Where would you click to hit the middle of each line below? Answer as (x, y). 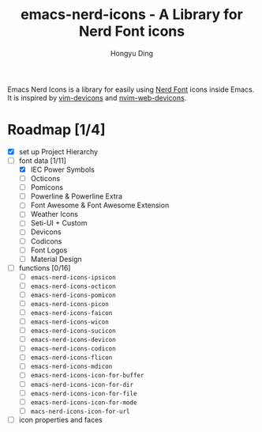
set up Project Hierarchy (58, 151)
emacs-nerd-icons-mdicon (71, 367)
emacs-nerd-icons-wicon (70, 322)
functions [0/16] (45, 267)
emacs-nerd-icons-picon (70, 304)
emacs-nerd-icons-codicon (73, 349)
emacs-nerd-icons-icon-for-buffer (87, 376)
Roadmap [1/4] (56, 130)
